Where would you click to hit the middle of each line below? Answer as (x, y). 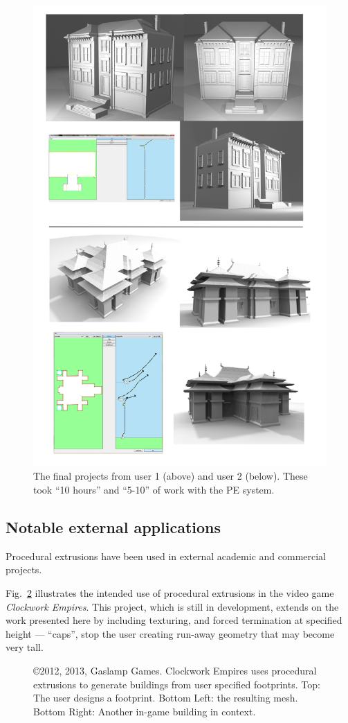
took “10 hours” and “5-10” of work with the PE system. (154, 490)
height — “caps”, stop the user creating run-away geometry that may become (170, 633)
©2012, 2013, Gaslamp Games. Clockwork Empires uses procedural (175, 671)
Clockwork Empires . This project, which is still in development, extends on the (172, 606)
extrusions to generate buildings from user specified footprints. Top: (177, 684)
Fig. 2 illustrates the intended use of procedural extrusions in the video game (170, 593)
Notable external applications (113, 527)
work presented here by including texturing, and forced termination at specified (174, 620)
